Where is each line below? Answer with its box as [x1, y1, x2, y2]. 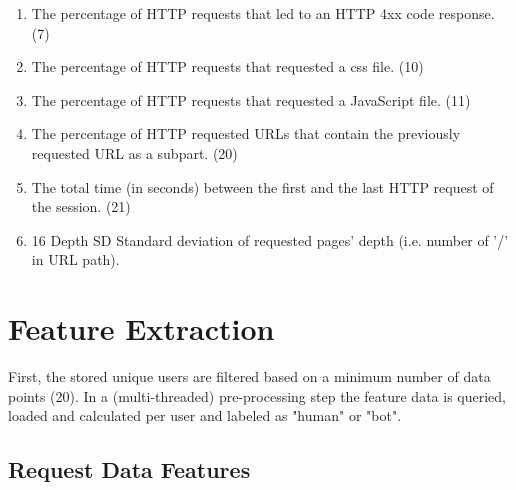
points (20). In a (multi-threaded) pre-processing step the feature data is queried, [8, 385, 506, 406]
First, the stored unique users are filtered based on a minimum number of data [8, 366, 491, 387]
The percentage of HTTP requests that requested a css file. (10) [31, 56, 424, 77]
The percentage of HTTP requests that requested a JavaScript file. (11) [31, 89, 471, 110]
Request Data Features [8, 454, 251, 485]
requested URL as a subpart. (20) [31, 142, 238, 163]
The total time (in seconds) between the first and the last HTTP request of [31, 176, 494, 197]
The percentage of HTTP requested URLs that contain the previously [31, 123, 461, 144]
